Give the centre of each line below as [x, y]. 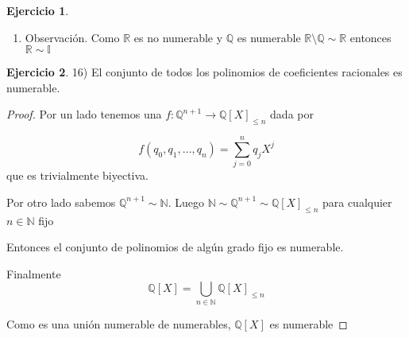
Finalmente [34, 273]
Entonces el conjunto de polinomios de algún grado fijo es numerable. [175, 247]
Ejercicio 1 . [38, 10]
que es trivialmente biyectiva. [77, 175]
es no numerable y [178, 37]
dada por [292, 114]
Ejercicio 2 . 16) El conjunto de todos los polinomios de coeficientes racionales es [204, 72]
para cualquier [357, 202]
